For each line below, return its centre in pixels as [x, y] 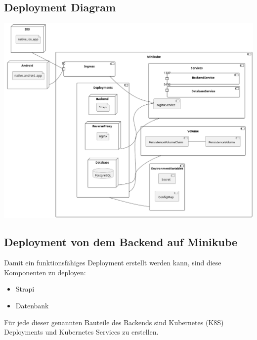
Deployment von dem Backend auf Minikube [121, 242]
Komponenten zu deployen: [45, 272]
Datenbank [32, 306]
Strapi [25, 289]
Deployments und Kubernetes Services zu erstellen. [81, 332]
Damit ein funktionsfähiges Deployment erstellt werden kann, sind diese [113, 263]
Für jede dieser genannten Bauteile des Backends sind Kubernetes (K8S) [114, 322]
